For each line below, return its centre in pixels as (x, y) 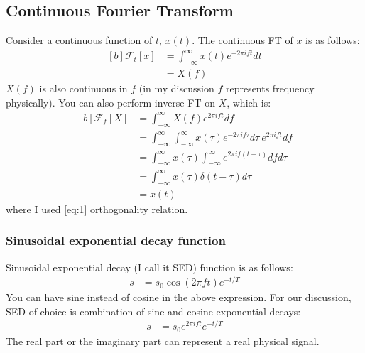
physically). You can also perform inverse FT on (110, 102)
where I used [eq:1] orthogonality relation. (97, 208)
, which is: (249, 102)
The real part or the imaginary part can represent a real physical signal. (163, 341)
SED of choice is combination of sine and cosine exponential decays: (153, 311)
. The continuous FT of (243, 40)
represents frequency (270, 88)
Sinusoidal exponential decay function (116, 240)
